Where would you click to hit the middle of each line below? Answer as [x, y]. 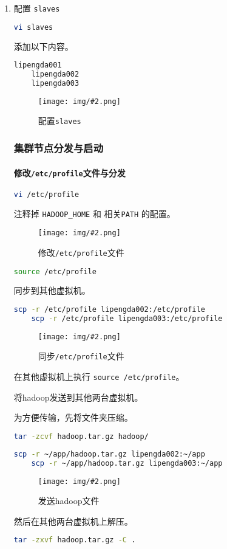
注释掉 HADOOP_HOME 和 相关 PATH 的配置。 [94, 213]
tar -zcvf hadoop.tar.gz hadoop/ [81, 436]
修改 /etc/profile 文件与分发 [69, 172]
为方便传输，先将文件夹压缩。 [73, 417]
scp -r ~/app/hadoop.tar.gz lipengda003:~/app [127, 463]
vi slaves [33, 27]
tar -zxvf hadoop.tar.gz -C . [75, 540]
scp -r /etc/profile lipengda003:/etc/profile [127, 318]
